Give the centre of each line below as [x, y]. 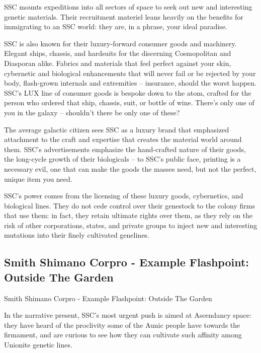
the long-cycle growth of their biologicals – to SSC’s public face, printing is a [122, 159]
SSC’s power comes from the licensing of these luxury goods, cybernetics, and [124, 196]
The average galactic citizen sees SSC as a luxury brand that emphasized [117, 129]
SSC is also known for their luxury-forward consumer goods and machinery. [120, 43]
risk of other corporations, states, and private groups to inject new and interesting [131, 225]
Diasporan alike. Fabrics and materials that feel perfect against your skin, [118, 63]
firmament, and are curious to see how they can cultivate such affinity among [123, 335]
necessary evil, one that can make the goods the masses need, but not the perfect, [130, 168]
